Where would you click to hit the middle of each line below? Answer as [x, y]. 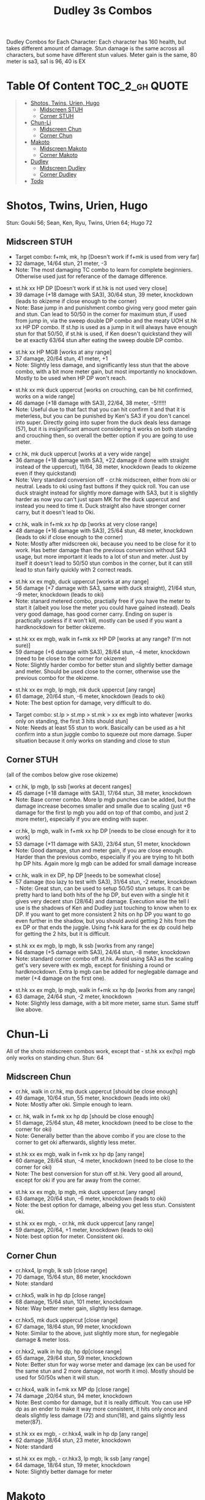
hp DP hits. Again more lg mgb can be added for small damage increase [106, 863]
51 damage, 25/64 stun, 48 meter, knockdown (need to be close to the [104, 1123]
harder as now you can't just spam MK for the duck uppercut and [97, 499]
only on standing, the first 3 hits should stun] [72, 721]
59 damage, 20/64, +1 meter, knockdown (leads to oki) [84, 1230]
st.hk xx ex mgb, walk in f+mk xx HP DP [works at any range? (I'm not [103, 639]
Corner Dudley [58, 174]
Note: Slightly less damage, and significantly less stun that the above [102, 365]
